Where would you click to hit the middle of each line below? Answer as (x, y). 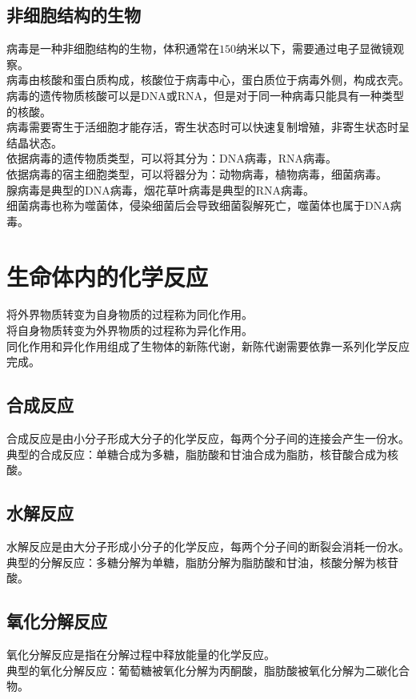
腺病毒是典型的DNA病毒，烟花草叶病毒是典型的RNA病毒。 (160, 189)
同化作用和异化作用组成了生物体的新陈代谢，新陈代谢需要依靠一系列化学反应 (208, 345)
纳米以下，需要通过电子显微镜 (314, 48)
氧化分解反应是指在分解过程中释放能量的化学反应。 (141, 654)
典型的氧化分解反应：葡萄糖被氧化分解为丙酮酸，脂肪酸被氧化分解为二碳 (197, 670)
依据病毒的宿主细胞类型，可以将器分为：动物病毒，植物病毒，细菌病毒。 (197, 173)
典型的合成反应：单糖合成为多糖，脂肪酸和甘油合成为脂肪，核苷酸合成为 (197, 454)
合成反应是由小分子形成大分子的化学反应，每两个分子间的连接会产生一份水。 (208, 438)
